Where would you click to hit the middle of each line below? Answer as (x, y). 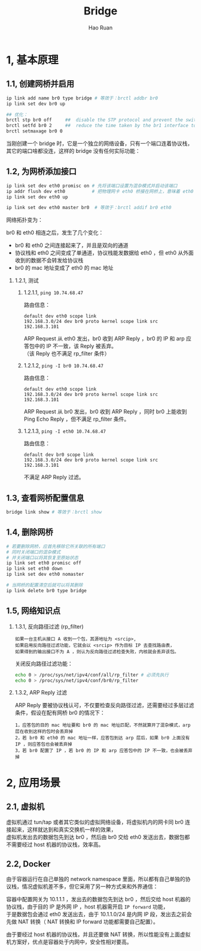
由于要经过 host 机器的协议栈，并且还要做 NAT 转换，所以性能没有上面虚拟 (98, 935)
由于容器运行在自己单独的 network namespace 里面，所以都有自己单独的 (96, 879)
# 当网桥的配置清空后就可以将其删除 (45, 585)
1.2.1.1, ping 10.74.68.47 (54, 292)
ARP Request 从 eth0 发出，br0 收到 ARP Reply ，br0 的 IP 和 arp (104, 339)
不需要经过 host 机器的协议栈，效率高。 (55, 845)
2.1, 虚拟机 (25, 806)
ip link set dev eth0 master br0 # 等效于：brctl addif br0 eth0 (89, 208)
